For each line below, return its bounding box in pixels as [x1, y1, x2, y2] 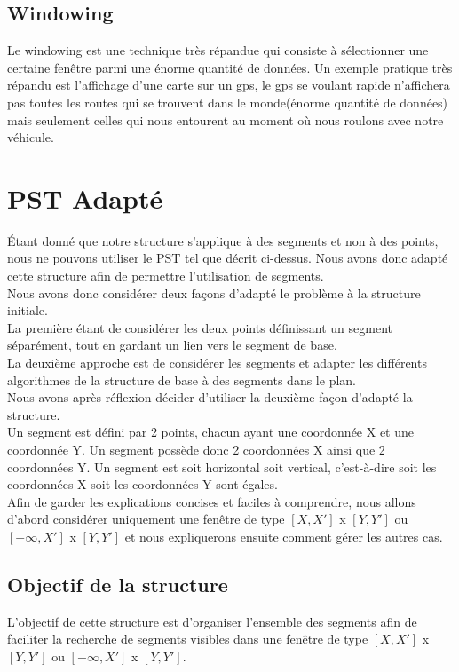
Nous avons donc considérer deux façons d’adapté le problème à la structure [7, 283, 421, 302]
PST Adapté [7, 179, 163, 216]
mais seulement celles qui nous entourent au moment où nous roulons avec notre [7, 110, 444, 129]
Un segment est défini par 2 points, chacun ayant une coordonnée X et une [7, 423, 415, 441]
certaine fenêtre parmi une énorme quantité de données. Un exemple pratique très [7, 58, 453, 76]
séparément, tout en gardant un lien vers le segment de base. [7, 336, 337, 354]
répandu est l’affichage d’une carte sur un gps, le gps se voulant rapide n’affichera [7, 75, 450, 94]
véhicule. [7, 128, 54, 146]
